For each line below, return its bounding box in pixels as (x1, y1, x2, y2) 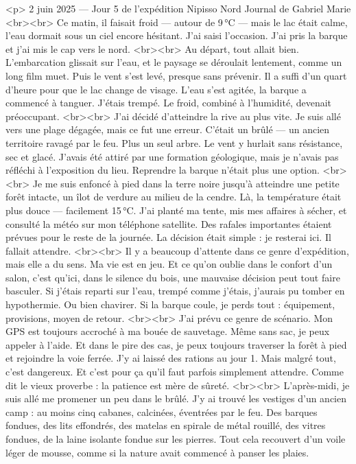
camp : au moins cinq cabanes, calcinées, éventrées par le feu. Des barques (5, 404, 318, 419)
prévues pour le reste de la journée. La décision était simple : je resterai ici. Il (5, 230, 331, 244)
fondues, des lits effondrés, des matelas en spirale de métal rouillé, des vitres (5, 418, 326, 432)
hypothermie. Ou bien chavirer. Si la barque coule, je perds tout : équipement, (5, 297, 335, 312)
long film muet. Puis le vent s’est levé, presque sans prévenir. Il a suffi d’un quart (5, 68, 347, 82)
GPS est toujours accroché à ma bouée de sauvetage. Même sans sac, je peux (5, 324, 330, 338)
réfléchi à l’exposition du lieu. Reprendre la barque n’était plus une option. (5, 163, 320, 177)
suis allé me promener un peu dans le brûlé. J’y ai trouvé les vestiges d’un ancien (5, 391, 347, 406)
